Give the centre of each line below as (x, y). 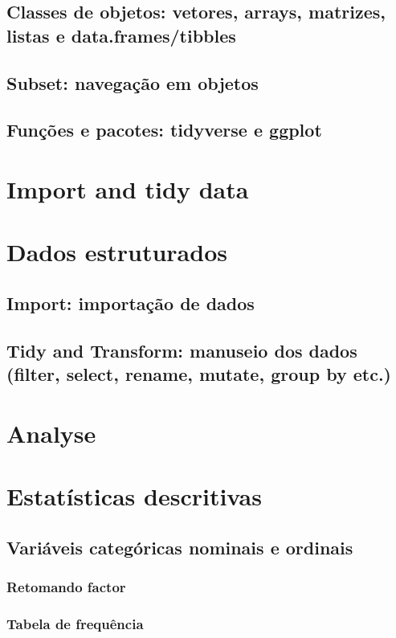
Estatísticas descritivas (134, 496)
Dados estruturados (117, 252)
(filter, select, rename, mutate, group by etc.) (199, 374)
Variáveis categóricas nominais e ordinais (180, 547)
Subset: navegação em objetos (133, 82)
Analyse (51, 433)
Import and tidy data (128, 188)
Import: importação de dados (131, 303)
